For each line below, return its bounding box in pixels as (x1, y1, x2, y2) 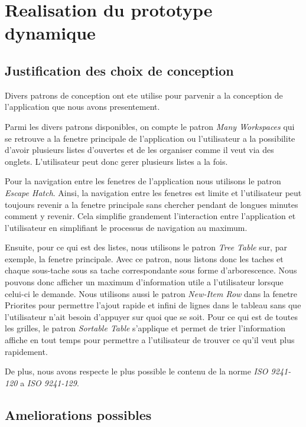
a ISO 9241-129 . (20, 376, 79, 389)
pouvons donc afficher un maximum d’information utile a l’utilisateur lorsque (5, 276, 284, 288)
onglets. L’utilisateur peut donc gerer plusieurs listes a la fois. (5, 155, 228, 167)
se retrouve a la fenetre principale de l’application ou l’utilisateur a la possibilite (5, 132, 295, 144)
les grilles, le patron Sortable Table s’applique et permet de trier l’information (5, 322, 285, 334)
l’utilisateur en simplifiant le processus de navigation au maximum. (5, 221, 248, 233)
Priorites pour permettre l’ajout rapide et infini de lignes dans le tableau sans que (5, 299, 301, 311)
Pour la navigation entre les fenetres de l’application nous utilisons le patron (5, 175, 281, 187)
